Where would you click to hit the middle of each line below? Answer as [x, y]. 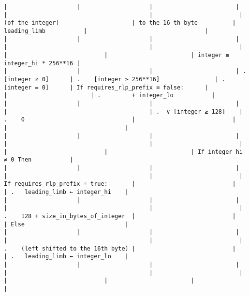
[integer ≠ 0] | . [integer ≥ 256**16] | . [115, 79]
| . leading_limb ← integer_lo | [66, 257]
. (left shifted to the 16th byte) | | [120, 248]
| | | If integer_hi [123, 152]
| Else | [66, 224]
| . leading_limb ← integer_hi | [66, 192]
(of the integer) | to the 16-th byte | [120, 23]
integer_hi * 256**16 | [42, 63]
